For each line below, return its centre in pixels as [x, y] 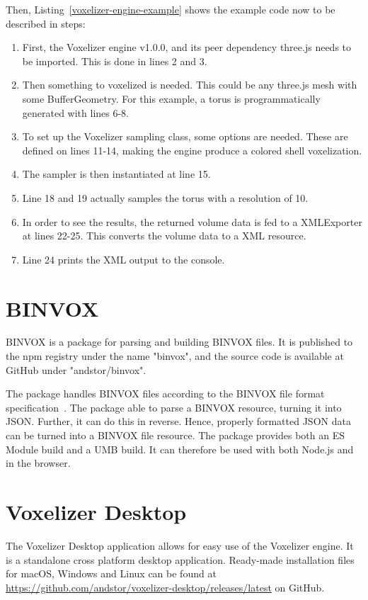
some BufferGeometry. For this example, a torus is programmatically [171, 98]
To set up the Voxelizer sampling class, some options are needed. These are [185, 136]
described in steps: [46, 23]
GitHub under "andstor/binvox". [76, 369]
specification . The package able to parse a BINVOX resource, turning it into [174, 407]
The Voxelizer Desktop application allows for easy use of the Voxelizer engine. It [180, 545]
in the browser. [38, 463]
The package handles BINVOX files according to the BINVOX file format [165, 394]
